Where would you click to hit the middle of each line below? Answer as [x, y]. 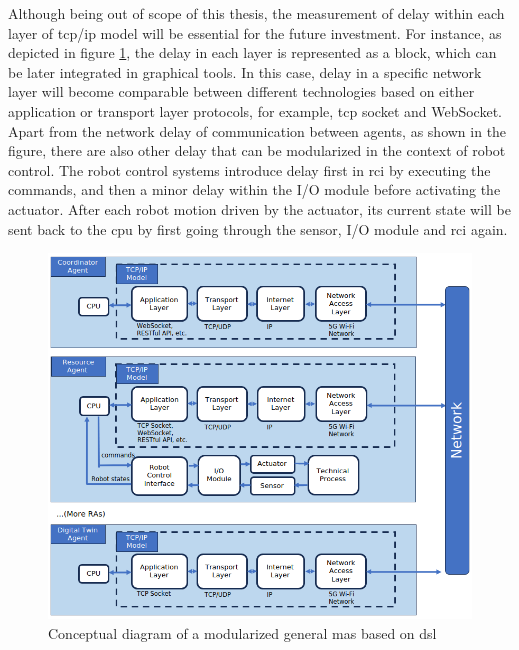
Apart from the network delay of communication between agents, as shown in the [257, 130]
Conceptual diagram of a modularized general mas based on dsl [242, 633]
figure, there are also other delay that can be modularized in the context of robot [257, 150]
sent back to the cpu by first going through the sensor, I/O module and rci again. [258, 228]
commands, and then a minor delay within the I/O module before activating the [254, 189]
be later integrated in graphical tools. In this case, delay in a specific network [245, 71]
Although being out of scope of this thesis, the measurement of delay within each [256, 13]
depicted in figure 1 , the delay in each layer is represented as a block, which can [252, 52]
